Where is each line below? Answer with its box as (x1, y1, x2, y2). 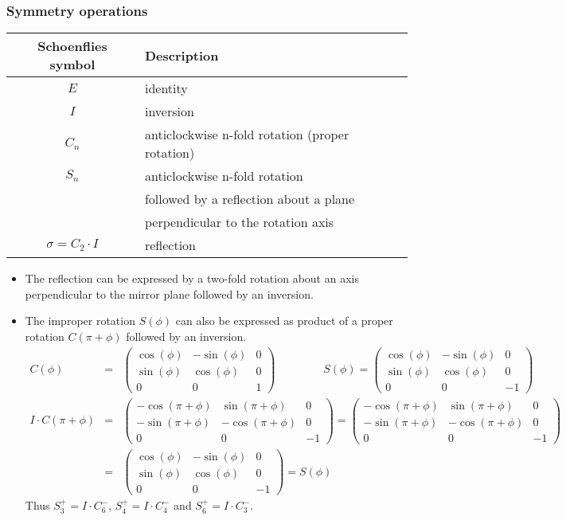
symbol (49, 55, 96, 74)
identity (144, 79, 188, 98)
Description (144, 45, 219, 65)
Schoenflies (37, 37, 107, 56)
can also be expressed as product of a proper (175, 312, 393, 329)
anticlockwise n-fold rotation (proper (144, 125, 349, 144)
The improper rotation (25, 312, 135, 329)
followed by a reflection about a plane (144, 190, 355, 209)
